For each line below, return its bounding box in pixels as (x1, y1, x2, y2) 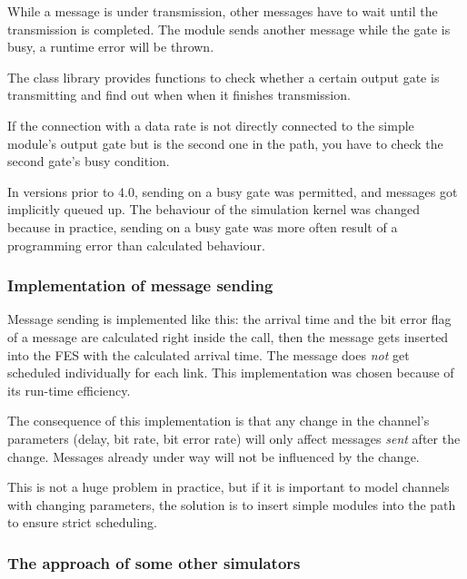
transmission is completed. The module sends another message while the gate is (7, 19, 451, 38)
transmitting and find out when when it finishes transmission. (7, 85, 351, 104)
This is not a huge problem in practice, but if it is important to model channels (7, 477, 450, 496)
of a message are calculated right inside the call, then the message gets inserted (7, 327, 449, 346)
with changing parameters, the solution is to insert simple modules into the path (7, 495, 456, 514)
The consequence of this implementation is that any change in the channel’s (7, 411, 430, 430)
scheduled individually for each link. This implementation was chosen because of (7, 363, 454, 382)
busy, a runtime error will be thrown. (7, 37, 214, 56)
